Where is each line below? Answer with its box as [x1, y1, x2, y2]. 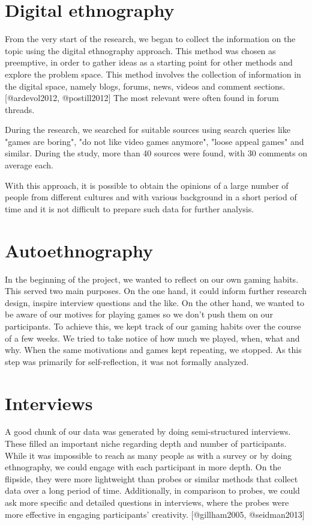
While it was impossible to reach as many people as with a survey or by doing [5, 449, 292, 461]
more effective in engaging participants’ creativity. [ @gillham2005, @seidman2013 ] [5, 508, 305, 520]
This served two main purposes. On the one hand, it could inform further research [5, 284, 307, 297]
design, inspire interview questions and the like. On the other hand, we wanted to [5, 296, 304, 309]
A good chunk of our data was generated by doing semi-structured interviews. [5, 425, 291, 438]
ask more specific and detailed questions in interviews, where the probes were [5, 496, 289, 508]
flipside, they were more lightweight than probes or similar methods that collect [5, 472, 298, 485]
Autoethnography [5, 238, 153, 262]
